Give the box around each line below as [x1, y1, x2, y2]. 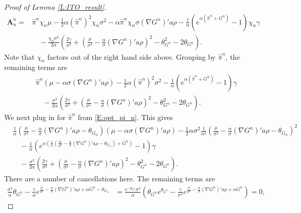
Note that [4, 51, 35, 62]
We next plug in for [4, 112, 66, 123]
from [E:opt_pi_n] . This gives [77, 112, 173, 123]
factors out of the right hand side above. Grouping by [47, 51, 216, 62]
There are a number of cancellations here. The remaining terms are [4, 173, 215, 184]
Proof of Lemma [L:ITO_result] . [4, 2, 107, 12]
